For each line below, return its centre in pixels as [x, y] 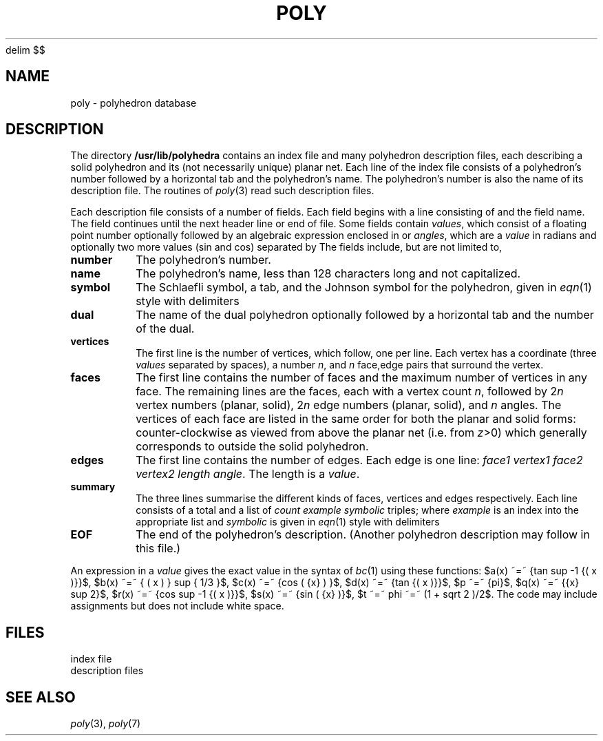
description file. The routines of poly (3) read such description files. [222, 191]
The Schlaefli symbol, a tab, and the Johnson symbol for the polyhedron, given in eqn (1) [364, 288]
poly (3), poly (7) [106, 724]
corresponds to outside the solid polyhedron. [252, 447]
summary [93, 487]
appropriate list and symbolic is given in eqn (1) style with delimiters [288, 522]
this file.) [158, 549]
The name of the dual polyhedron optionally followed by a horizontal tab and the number [365, 315]
